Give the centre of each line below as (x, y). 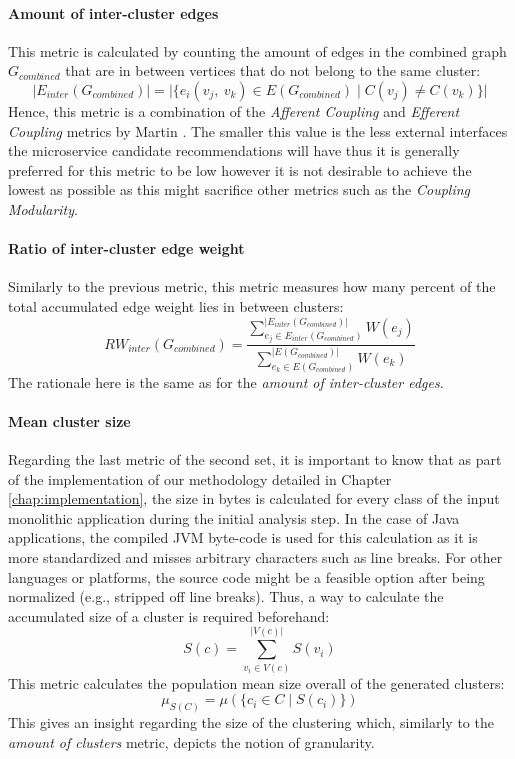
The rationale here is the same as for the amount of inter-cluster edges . (226, 381)
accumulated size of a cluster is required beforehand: (169, 615)
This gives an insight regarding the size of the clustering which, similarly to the (251, 722)
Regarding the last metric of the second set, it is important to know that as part (255, 459)
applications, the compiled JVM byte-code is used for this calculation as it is (243, 537)
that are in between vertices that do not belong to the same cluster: (273, 70)
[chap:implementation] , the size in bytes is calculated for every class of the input (254, 498)
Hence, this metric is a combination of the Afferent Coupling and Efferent (234, 110)
